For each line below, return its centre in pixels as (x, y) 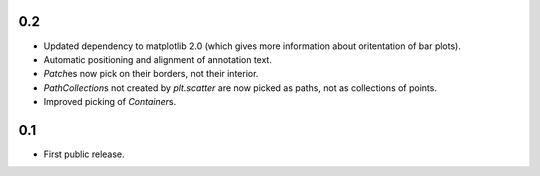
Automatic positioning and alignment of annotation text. (157, 59)
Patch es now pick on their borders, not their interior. (151, 74)
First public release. (84, 154)
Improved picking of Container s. (110, 102)
